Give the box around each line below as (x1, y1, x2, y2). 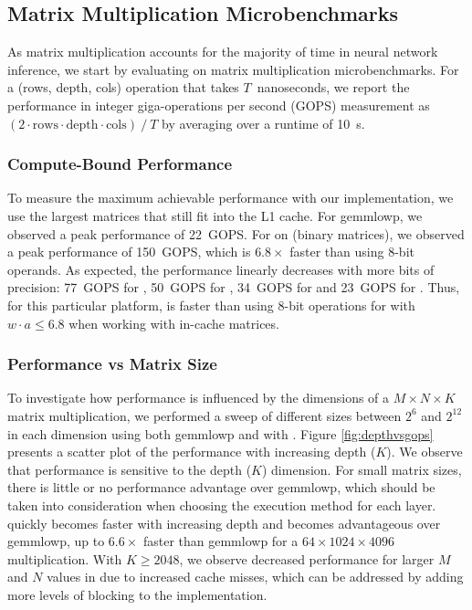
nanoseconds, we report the (257, 78, 410, 97)
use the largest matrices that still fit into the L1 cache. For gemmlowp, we (7, 205, 423, 225)
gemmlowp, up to (7, 531, 105, 551)
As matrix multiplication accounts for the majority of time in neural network (7, 42, 438, 61)
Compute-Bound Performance (7, 152, 233, 175)
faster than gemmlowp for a (142, 531, 299, 551)
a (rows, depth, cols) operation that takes (7, 78, 239, 97)
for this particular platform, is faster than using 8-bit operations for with (7, 295, 415, 314)
